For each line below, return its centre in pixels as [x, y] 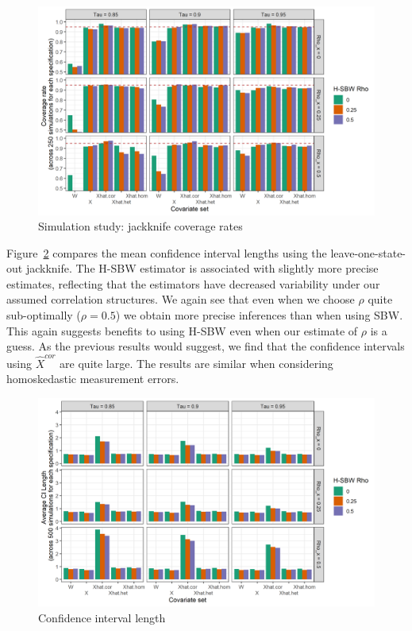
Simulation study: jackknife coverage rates [141, 226]
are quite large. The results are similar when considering [196, 363]
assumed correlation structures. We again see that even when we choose [181, 299]
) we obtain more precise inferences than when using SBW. [259, 315]
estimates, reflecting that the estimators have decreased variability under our [193, 283]
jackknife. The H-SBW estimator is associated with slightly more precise [202, 268]
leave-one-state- [368, 252]
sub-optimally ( [44, 315]
